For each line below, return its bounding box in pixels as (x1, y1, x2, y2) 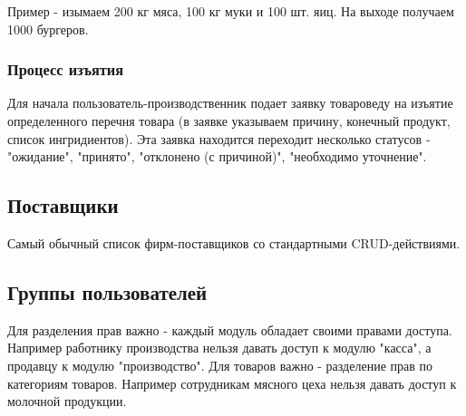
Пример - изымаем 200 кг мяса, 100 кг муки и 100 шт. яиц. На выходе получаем (7, 2, 454, 20)
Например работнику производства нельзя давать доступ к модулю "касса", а (7, 338, 432, 357)
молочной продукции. (7, 392, 127, 411)
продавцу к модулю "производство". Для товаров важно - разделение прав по (7, 355, 432, 374)
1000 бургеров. (7, 19, 89, 38)
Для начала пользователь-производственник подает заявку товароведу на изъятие (7, 93, 453, 112)
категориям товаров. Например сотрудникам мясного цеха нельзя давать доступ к (7, 373, 457, 392)
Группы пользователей (7, 277, 208, 305)
